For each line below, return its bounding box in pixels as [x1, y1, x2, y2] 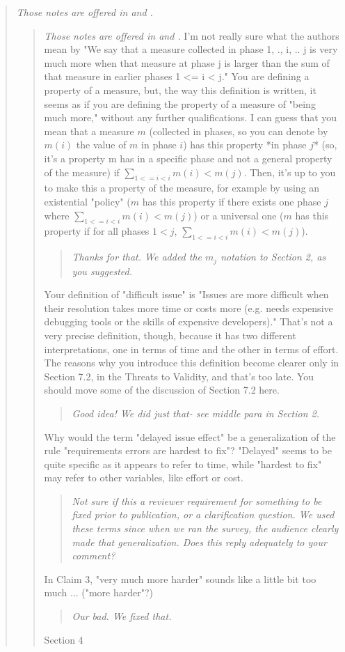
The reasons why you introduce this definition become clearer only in [44, 355, 339, 370]
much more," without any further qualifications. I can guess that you [44, 110, 337, 125]
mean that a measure [44, 123, 134, 138]
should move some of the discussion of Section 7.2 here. [44, 382, 280, 397]
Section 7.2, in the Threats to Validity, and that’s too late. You [44, 368, 314, 383]
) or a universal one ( [193, 208, 284, 222]
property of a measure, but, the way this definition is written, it [44, 82, 316, 97]
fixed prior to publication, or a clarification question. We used [72, 507, 335, 522]
